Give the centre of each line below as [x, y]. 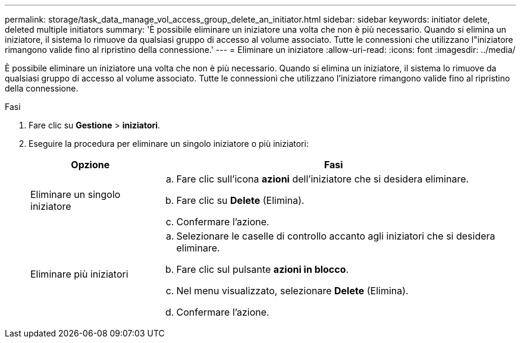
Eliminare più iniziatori [79, 274]
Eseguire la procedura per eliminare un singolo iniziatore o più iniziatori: [169, 144]
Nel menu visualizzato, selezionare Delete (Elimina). [292, 291]
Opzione [90, 165]
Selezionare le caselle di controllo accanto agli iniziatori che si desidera [336, 236]
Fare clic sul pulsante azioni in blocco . [263, 269]
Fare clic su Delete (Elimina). [240, 200]
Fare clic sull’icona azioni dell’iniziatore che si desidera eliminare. [323, 179]
